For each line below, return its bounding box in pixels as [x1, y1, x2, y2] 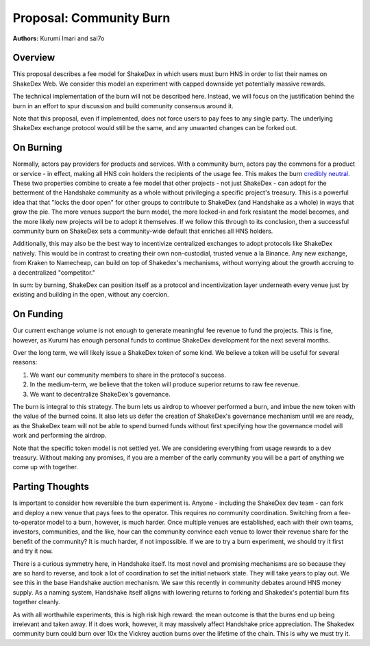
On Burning [12, 142, 63, 153]
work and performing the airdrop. [12, 432, 107, 440]
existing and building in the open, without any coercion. [12, 290, 169, 299]
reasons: [12, 358, 38, 367]
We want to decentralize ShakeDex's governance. [29, 390, 171, 398]
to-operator [12, 518, 46, 527]
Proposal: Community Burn [12, 10, 171, 25]
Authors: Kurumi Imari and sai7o [12, 34, 105, 42]
